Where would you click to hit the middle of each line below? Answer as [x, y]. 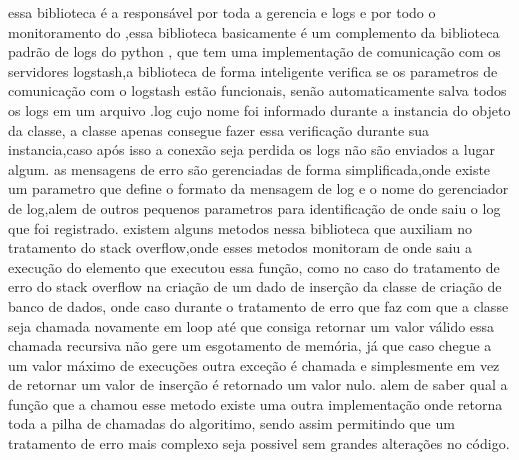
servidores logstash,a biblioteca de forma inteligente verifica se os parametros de [253, 70]
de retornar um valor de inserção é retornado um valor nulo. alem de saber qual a [258, 384]
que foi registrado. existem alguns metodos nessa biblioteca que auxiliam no [240, 227]
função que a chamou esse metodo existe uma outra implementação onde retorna [255, 403]
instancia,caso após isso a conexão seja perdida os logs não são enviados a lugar [251, 149]
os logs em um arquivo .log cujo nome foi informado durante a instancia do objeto [259, 109]
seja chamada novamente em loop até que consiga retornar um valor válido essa [251, 325]
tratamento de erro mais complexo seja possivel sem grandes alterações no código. [259, 443]
